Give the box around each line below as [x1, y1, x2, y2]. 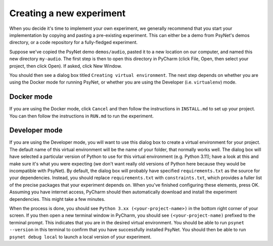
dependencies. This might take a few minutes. [9, 196, 106, 202]
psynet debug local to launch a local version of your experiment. [9, 233, 152, 240]
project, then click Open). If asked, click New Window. [9, 63, 122, 69]
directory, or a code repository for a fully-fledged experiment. [9, 39, 138, 46]
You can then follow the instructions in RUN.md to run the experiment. [9, 113, 154, 119]
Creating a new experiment [9, 8, 126, 19]
